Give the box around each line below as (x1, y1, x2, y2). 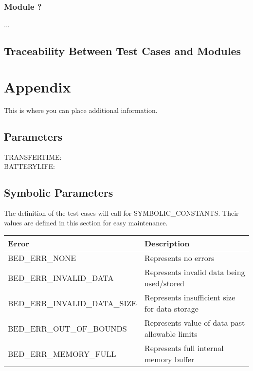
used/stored (144, 278, 184, 289)
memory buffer (144, 353, 195, 365)
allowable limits (144, 328, 198, 340)
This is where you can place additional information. (4, 105, 158, 115)
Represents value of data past (144, 317, 245, 329)
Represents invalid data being (144, 266, 245, 278)
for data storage (144, 303, 199, 315)
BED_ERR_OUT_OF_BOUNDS (8, 322, 127, 334)
